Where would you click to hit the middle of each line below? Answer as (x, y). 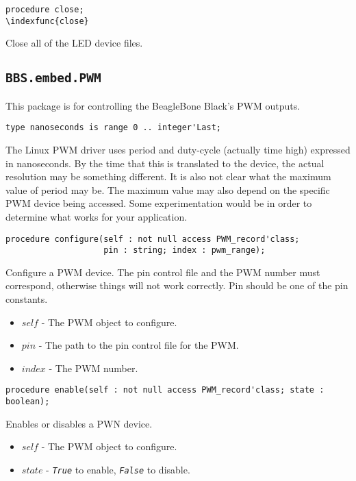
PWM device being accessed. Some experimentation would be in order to (159, 203)
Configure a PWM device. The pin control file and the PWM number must (163, 272)
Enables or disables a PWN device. (79, 423)
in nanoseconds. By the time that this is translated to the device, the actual (165, 163)
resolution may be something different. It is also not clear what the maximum (168, 176)
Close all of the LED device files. (74, 43)
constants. (27, 299)
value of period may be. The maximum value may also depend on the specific (168, 189)
